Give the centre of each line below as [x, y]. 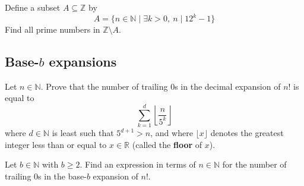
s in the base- [62, 176]
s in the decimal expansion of [228, 86]
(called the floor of [167, 144]
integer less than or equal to [56, 144]
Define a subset [33, 7]
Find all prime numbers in [53, 29]
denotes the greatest [247, 133]
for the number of [254, 164]
